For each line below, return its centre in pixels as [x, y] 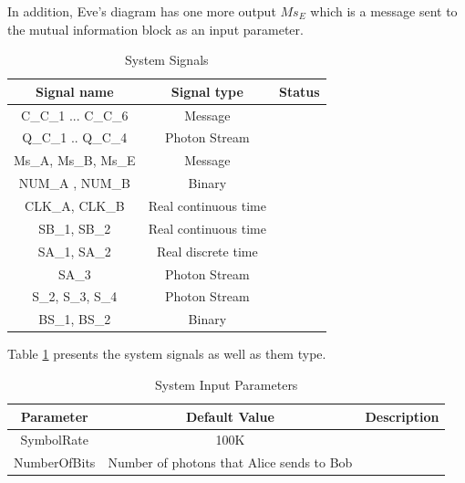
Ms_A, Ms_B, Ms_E [75, 160]
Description [402, 416]
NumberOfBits [55, 462]
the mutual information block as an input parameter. [155, 29]
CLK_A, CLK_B [75, 205]
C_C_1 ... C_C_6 [75, 115]
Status [300, 91]
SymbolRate [54, 440]
